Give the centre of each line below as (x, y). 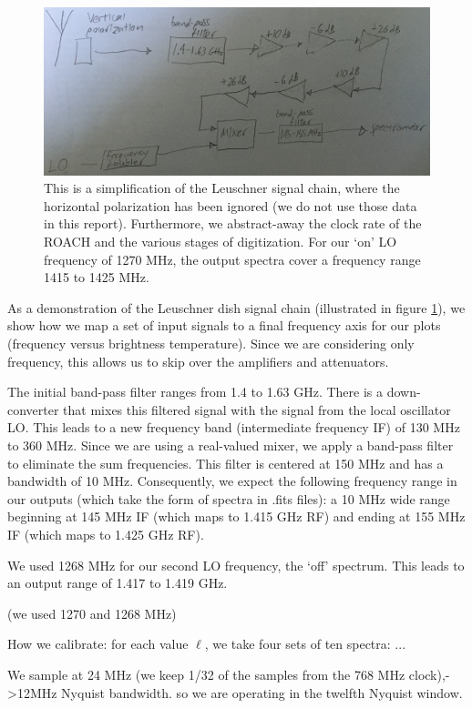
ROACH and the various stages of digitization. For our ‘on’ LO (221, 242)
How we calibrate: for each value (98, 644)
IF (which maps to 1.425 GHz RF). (106, 534)
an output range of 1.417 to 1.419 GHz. (118, 583)
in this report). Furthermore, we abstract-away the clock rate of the (233, 223)
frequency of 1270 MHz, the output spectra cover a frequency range (232, 259)
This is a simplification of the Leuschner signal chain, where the (222, 188)
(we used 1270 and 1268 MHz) (92, 613)
